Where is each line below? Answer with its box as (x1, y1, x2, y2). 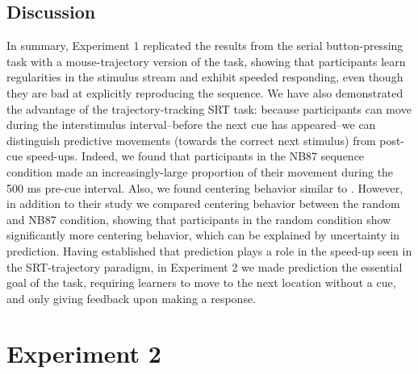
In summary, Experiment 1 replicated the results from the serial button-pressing (6, 37, 403, 54)
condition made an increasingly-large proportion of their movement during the (6, 163, 394, 180)
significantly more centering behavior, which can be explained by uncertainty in (6, 226, 400, 243)
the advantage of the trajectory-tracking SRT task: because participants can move (6, 100, 412, 117)
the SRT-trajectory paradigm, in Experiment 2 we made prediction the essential (6, 258, 403, 275)
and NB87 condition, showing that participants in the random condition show (6, 210, 391, 227)
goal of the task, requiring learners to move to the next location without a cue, (6, 274, 396, 291)
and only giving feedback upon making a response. (6, 289, 257, 306)
